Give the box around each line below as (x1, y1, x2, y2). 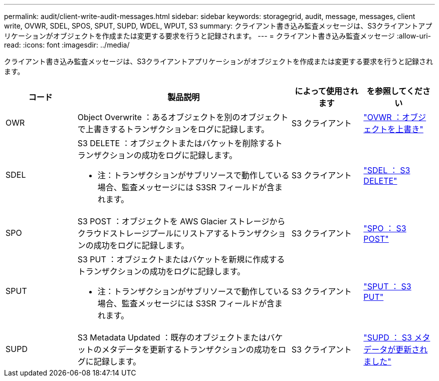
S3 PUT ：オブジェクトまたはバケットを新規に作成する (77, 254, 285, 264)
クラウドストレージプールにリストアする (77, 228, 230, 238)
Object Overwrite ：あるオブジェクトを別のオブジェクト (77, 112, 289, 122)
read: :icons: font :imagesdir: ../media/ (4, 41, 130, 49)
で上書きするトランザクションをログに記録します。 (77, 124, 270, 134)
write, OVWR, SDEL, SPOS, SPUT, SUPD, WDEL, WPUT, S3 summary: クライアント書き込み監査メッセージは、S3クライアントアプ (4, 22, 432, 30)
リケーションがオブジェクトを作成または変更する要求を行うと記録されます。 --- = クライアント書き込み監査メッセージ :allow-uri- (4, 32, 431, 40)
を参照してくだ (366, 86, 422, 96)
